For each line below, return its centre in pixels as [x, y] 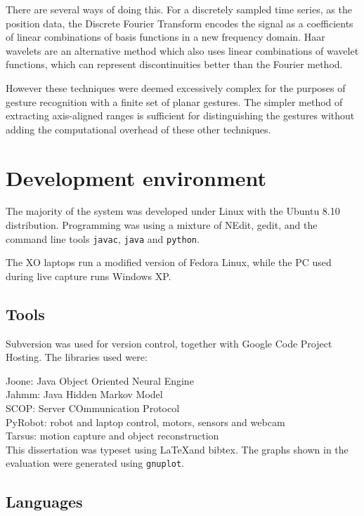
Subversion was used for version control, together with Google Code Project [169, 343]
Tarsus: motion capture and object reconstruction [112, 436]
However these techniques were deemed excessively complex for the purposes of [176, 87]
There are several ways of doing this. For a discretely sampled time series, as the [179, 9]
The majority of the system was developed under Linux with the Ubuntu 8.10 [173, 211]
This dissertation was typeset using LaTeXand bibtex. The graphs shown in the [177, 449]
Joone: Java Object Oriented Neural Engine [100, 380]
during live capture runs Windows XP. [89, 276]
